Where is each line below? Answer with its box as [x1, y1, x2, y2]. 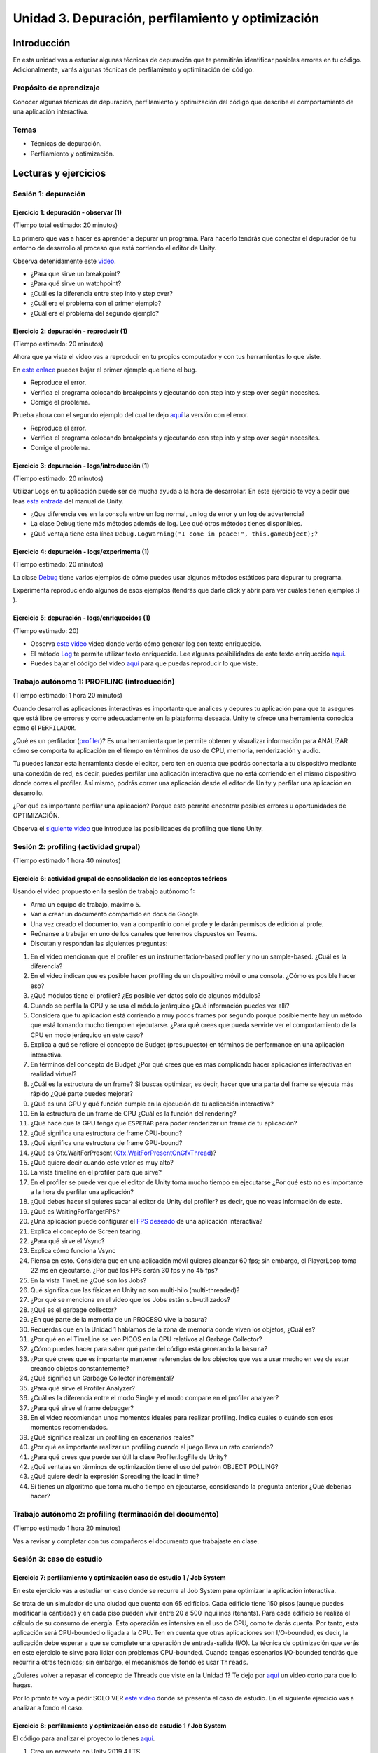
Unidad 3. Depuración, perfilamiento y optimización [13, 11, 320, 26]
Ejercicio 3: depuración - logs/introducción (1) [13, 461, 150, 470]
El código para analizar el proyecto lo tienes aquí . [13, 1734, 155, 1742]
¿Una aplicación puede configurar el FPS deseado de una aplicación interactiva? [30, 1217, 263, 1226]
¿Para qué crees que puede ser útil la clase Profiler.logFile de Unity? [30, 1452, 227, 1461]
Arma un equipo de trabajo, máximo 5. [30, 900, 141, 908]
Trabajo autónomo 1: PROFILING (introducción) [13, 677, 175, 686]
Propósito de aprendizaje [13, 83, 101, 93]
